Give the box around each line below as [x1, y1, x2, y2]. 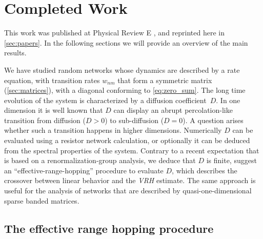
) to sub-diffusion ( [105, 114, 164, 125]
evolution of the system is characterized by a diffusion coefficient [4, 94, 207, 105]
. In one [216, 94, 240, 105]
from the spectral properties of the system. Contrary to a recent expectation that [4, 145, 259, 155]
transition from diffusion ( [4, 114, 86, 125]
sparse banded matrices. [4, 195, 79, 206]
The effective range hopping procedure [4, 220, 214, 236]
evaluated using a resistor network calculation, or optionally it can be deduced [4, 135, 250, 146]
